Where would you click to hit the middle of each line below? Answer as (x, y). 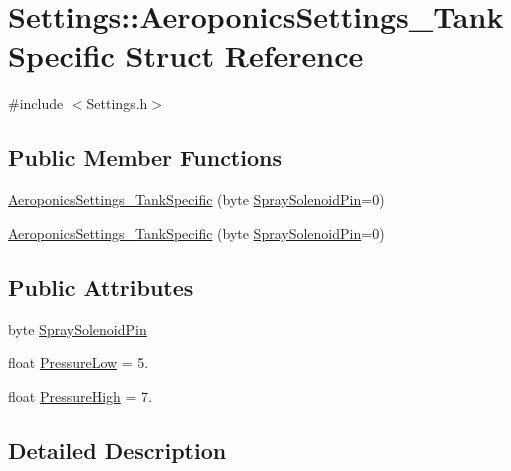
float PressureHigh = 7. (80, 395)
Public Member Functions (145, 157)
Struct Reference (244, 55)
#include (36, 103)
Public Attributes (101, 286)
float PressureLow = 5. (78, 362)
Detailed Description (117, 449)
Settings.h (117, 103)
